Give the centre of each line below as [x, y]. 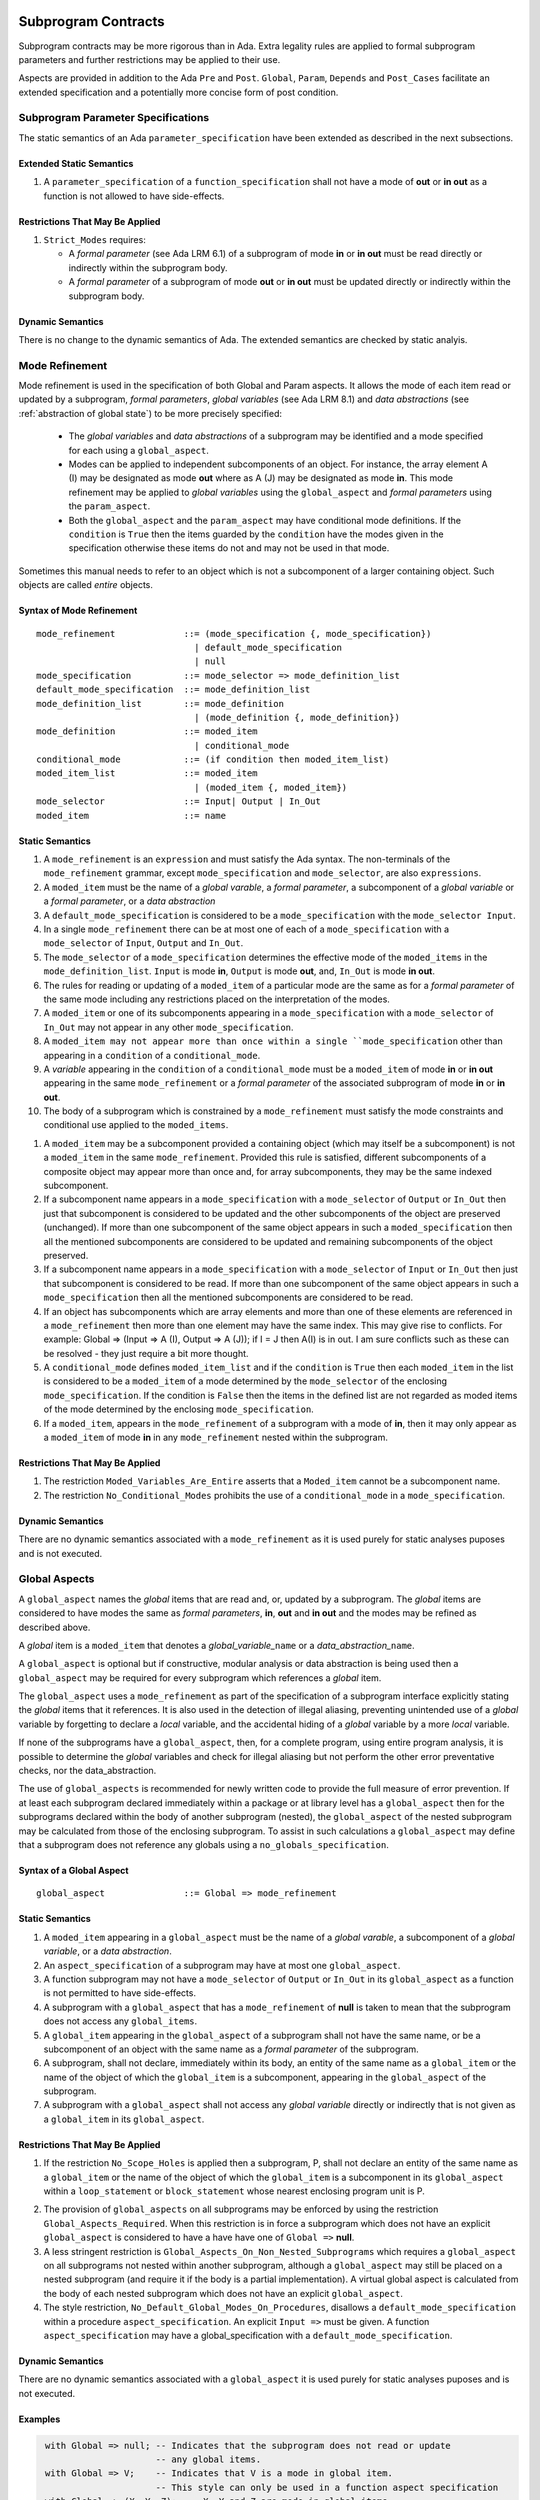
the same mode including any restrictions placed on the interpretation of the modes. [216, 999]
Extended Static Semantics [76, 163]
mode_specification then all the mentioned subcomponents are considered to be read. [228, 1297]
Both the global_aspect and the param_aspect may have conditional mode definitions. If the [265, 520]
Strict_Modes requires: [95, 239]
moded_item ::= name [131, 815]
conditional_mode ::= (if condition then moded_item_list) [213, 759]
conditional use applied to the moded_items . [136, 1125]
